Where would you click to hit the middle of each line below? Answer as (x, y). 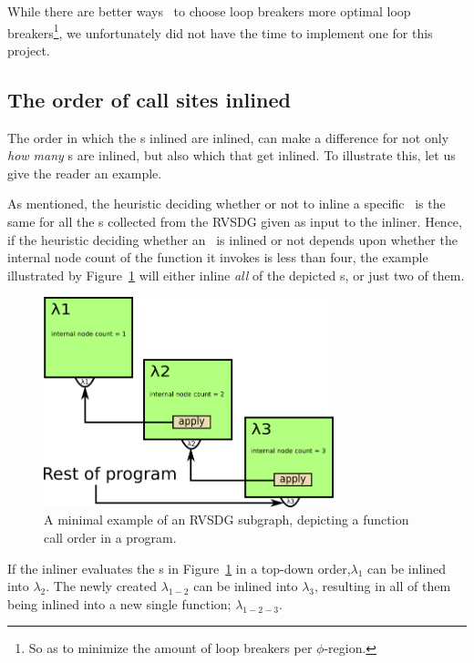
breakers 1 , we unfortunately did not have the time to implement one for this (220, 31)
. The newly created (102, 586)
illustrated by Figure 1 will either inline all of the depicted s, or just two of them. (236, 275)
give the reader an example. (85, 173)
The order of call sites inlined (149, 99)
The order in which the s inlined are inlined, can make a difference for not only (228, 137)
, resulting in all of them (383, 586)
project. (29, 50)
